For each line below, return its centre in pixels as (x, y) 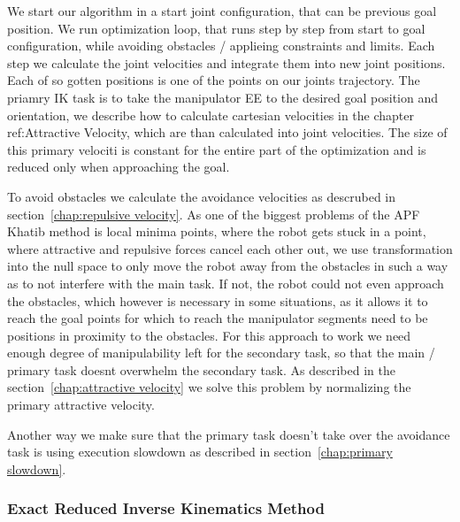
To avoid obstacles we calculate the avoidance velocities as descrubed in (202, 196)
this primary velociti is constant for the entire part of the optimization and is (217, 149)
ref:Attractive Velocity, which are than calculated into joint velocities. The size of (227, 132)
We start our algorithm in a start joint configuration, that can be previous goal (222, 11)
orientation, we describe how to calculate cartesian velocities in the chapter (211, 115)
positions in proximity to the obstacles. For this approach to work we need (209, 335)
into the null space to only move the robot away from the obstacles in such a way (228, 266)
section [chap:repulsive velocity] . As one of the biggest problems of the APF (214, 214)
